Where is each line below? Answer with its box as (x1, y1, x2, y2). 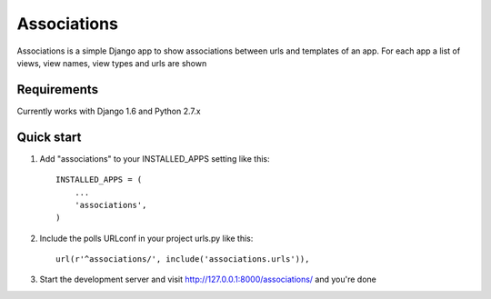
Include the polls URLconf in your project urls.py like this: (39, 233, 254, 244)
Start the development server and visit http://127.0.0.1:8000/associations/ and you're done (39, 274, 377, 285)
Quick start (16, 129, 82, 145)
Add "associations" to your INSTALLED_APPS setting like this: (39, 153, 270, 164)
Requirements (16, 82, 99, 97)
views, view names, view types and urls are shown (16, 57, 207, 68)
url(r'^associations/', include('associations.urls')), (55, 254, 310, 264)
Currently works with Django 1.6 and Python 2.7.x (16, 105, 201, 116)
